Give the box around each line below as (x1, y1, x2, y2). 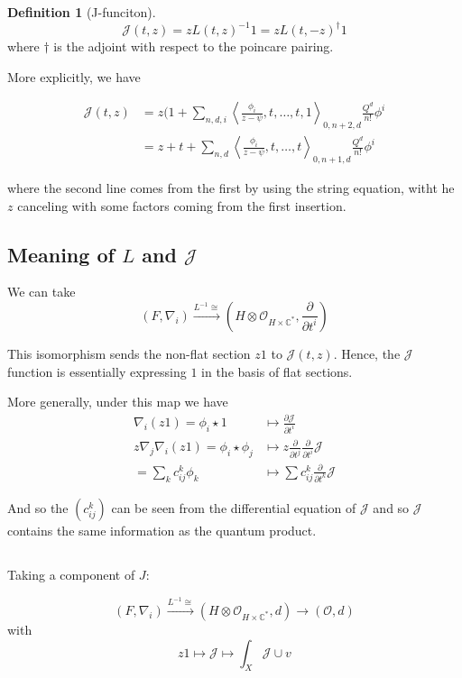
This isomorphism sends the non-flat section (7, 344, 251, 362)
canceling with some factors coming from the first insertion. (17, 196, 346, 215)
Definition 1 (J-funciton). (7, 3, 156, 21)
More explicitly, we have (7, 67, 141, 86)
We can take (7, 282, 76, 301)
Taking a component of (7, 565, 135, 584)
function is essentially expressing (7, 362, 187, 380)
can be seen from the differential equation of (111, 499, 356, 518)
